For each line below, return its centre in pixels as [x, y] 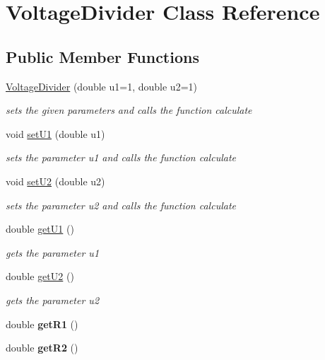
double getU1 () [40, 229]
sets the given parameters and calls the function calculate [129, 110]
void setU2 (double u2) [55, 181]
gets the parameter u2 [53, 300]
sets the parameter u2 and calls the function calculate [121, 205]
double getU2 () [40, 276]
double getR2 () [42, 348]
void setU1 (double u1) [55, 133]
